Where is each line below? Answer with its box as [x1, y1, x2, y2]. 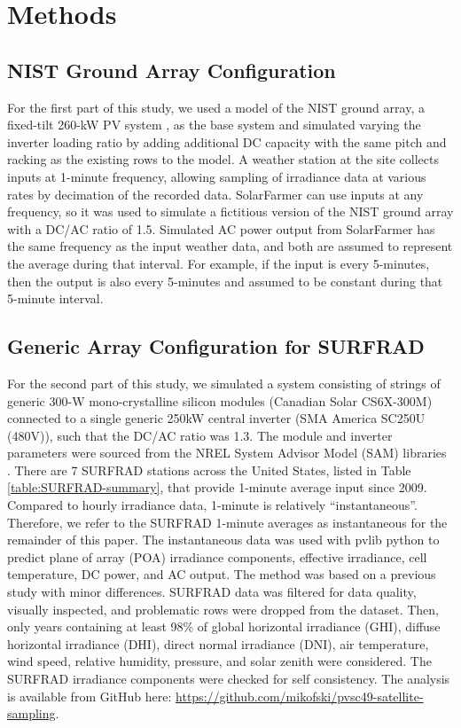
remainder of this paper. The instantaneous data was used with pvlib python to [7, 530, 440, 549]
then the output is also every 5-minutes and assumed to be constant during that [7, 271, 443, 290]
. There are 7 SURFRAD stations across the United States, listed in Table [7, 460, 411, 479]
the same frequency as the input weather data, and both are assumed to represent [7, 237, 453, 255]
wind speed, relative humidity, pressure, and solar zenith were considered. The [7, 652, 432, 670]
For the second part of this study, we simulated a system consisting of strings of [7, 373, 441, 392]
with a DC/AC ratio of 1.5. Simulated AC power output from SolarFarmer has [7, 219, 435, 238]
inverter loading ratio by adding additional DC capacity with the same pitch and [7, 132, 447, 151]
